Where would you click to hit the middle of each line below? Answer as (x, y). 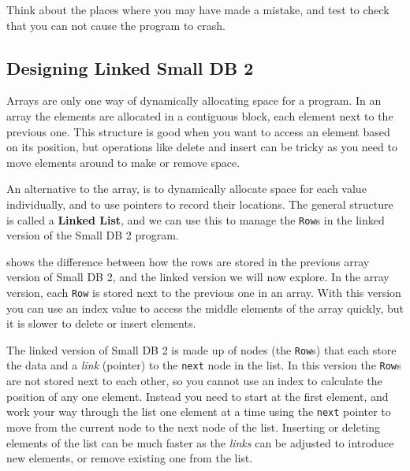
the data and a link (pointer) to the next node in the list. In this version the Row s (204, 365)
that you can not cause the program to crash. (116, 25)
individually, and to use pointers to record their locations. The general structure (200, 204)
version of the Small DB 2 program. (93, 235)
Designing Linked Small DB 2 (130, 67)
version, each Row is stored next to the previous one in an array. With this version (204, 292)
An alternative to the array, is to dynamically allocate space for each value (186, 189)
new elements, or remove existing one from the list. (130, 458)
